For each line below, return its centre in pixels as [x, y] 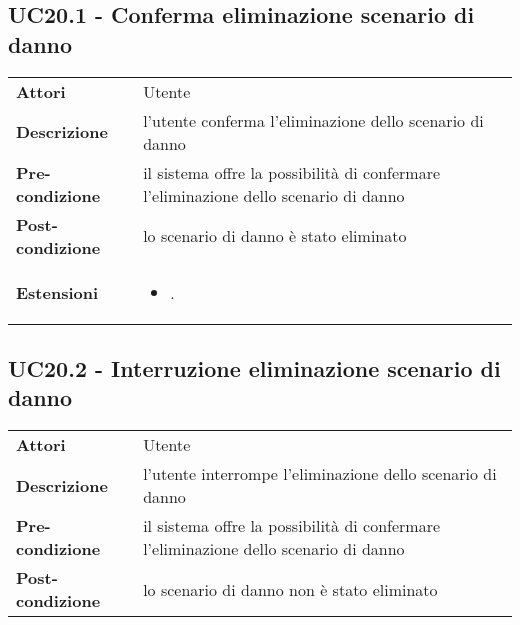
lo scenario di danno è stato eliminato [275, 236]
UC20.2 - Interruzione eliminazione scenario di [254, 367]
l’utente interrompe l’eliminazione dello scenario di [320, 474]
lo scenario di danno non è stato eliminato [290, 589]
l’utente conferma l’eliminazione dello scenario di [313, 120]
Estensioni [57, 292]
